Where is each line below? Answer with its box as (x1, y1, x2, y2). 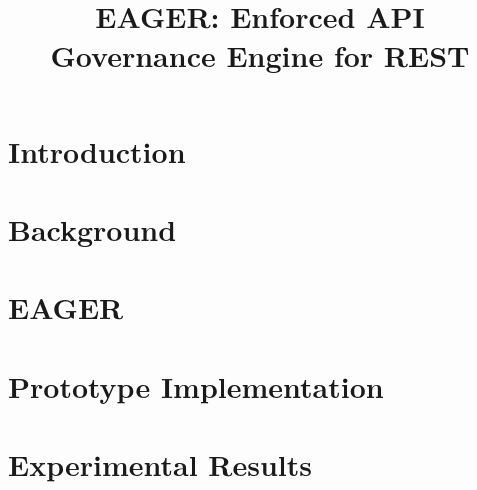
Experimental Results (8, 444, 312, 485)
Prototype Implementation (8, 365, 384, 406)
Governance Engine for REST (50, 35, 470, 76)
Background (8, 208, 177, 249)
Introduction (8, 130, 186, 171)
